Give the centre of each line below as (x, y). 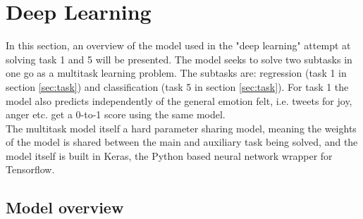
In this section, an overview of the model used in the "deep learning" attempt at (178, 45)
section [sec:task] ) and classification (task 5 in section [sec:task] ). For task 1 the (177, 86)
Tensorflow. (30, 169)
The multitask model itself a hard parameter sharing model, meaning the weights (181, 128)
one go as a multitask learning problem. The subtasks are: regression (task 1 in (176, 73)
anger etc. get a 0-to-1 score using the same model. (116, 114)
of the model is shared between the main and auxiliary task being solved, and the (182, 142)
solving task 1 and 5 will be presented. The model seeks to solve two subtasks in (179, 59)
